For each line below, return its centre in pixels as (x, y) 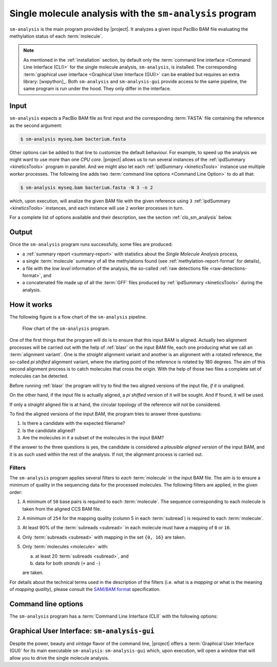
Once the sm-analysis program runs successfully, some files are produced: (91, 245)
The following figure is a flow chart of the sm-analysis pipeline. (78, 317)
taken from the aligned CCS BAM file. (62, 509)
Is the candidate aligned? (49, 430)
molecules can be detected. (39, 376)
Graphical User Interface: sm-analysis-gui (82, 631)
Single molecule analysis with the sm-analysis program (133, 13)
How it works (31, 304)
